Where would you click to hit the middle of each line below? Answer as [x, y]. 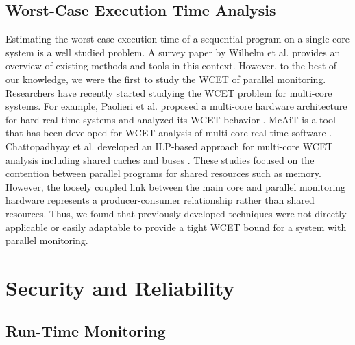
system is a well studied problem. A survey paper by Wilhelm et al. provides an [173, 52]
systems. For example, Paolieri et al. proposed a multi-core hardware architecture [176, 106]
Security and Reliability [120, 287]
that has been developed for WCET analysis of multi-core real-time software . [169, 133]
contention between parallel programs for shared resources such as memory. [163, 173]
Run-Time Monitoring [86, 331]
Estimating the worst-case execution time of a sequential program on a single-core [177, 39]
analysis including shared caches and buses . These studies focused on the [160, 159]
